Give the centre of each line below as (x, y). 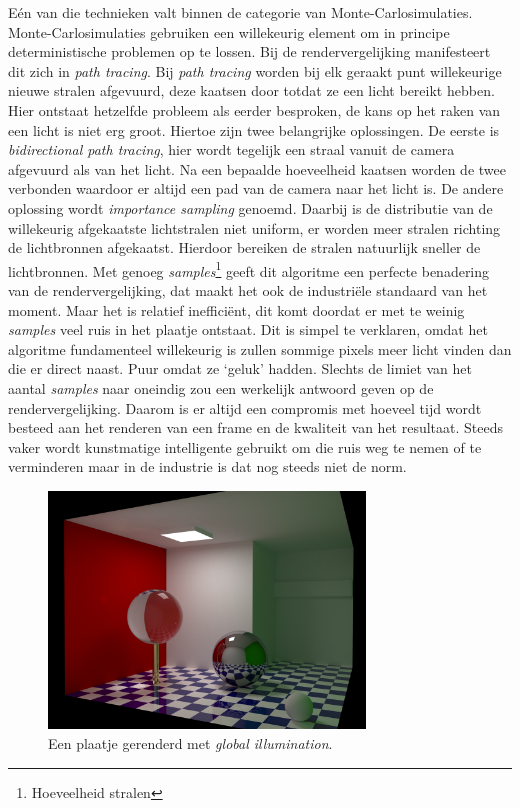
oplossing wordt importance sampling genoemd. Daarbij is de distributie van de (250, 207)
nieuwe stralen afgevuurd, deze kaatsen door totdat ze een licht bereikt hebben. (251, 90)
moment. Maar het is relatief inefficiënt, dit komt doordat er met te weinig (236, 309)
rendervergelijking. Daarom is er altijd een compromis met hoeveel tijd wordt (245, 407)
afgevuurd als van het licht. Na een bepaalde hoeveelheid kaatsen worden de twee (257, 168)
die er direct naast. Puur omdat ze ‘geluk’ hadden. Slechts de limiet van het (240, 368)
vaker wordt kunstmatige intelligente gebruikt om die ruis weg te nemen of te (245, 446)
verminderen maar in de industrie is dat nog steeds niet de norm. (207, 466)
